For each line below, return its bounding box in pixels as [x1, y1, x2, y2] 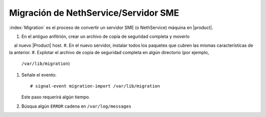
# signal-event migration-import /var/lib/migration [30, 83, 160, 88]
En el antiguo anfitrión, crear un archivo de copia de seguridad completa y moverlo [21, 33, 190, 39]
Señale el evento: [21, 72, 57, 78]
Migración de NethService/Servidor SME [9, 7, 179, 18]
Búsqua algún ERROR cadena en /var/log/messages [21, 103, 132, 109]
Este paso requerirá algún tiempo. [21, 94, 91, 100]
